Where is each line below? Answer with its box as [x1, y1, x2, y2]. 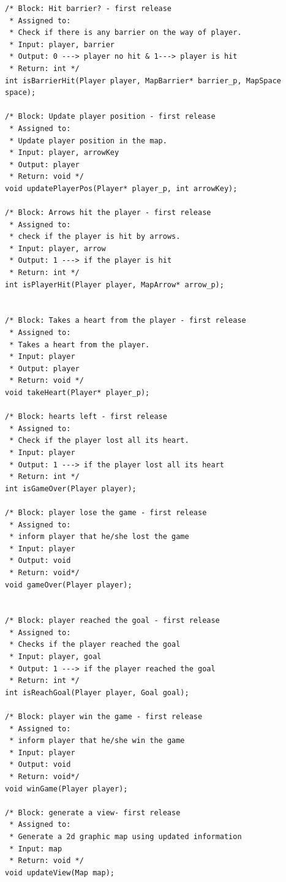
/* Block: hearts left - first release [5, 412, 167, 421]
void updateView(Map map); [5, 868, 115, 877]
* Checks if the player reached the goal [9, 640, 181, 649]
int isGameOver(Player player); [5, 484, 137, 493]
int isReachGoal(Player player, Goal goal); [5, 688, 189, 697]
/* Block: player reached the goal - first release [5, 616, 220, 625]
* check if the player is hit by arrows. [9, 232, 181, 241]
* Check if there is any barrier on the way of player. [9, 28, 242, 37]
